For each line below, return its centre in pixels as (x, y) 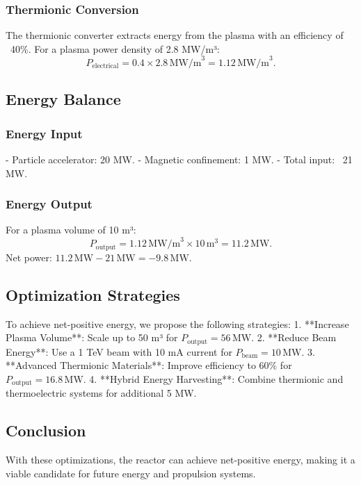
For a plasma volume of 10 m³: (71, 230)
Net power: (29, 257)
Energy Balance (63, 99)
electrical (105, 66)
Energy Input (44, 133)
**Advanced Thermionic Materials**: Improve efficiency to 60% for (149, 365)
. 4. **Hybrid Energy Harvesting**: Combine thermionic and (213, 378)
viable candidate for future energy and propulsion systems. (131, 473)
